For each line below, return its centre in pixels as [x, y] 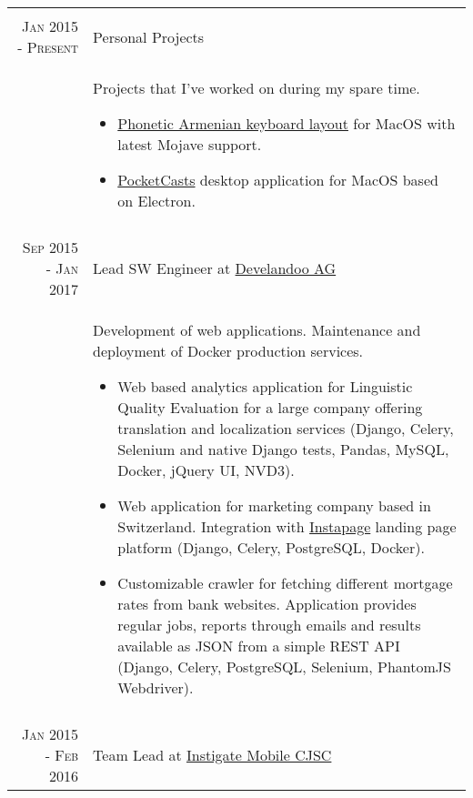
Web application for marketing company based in [274, 505]
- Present [48, 47]
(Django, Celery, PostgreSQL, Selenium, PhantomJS [284, 667]
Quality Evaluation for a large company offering [270, 407]
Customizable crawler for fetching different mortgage [285, 583]
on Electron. [156, 201]
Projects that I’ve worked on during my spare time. [257, 88]
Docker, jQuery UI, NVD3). [206, 470]
